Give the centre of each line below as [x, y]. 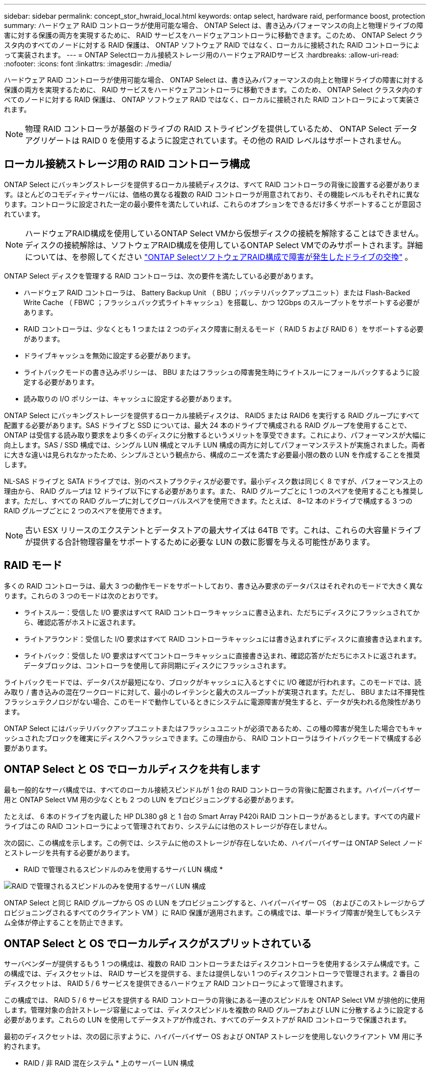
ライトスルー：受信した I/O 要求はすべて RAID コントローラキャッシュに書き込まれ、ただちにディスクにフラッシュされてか [222, 612]
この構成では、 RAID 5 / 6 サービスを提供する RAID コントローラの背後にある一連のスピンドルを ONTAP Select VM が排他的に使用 [215, 1000]
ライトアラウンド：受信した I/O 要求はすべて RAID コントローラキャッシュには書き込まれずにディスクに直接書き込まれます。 [225, 639]
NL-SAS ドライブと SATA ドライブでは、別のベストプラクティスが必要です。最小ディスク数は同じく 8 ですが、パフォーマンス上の [214, 481]
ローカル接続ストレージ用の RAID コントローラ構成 [127, 164]
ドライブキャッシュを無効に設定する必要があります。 [109, 355]
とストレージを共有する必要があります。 [69, 852]
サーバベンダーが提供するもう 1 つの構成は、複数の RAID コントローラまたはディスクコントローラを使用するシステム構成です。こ [212, 964]
